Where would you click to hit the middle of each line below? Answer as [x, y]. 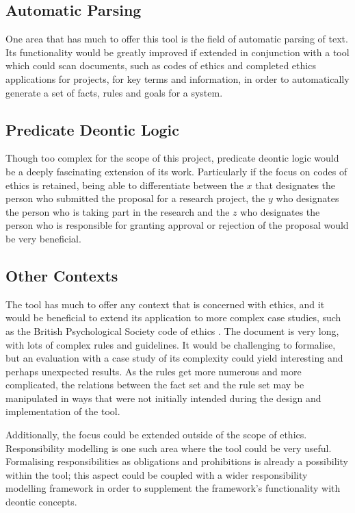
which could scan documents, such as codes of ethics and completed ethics [161, 65]
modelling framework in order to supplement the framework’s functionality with [173, 488]
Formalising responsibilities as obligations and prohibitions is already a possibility [177, 461]
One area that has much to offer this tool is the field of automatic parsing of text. [177, 39]
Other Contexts [62, 275]
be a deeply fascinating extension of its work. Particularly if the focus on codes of [176, 171]
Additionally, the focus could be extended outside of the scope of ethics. [156, 435]
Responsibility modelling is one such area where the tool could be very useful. [169, 448]
